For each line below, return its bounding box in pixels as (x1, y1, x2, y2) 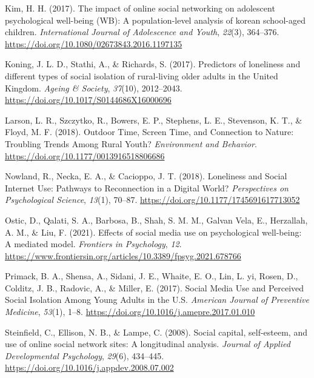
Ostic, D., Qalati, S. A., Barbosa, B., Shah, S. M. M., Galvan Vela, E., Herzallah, (5, 213, 308, 226)
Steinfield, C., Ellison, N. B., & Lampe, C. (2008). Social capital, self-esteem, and (5, 325, 307, 338)
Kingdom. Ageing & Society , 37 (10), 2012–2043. (5, 81, 182, 94)
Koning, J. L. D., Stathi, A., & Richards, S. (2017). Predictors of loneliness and (5, 58, 301, 70)
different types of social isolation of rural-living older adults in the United (5, 69, 278, 82)
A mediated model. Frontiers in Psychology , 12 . (5, 237, 182, 250)
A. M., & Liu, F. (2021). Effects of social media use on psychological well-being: (5, 225, 302, 238)
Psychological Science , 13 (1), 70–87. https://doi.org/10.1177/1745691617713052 (5, 193, 300, 206)
